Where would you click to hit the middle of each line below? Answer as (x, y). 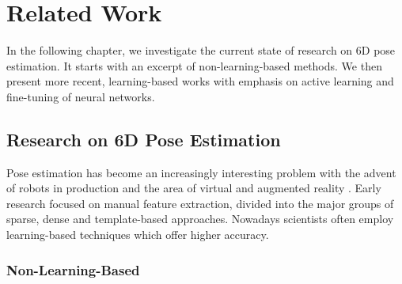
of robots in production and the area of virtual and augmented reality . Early (194, 188)
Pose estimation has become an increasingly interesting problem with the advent (201, 172)
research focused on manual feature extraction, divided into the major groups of (200, 203)
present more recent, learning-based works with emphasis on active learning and (200, 81)
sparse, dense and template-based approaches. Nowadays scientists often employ (200, 219)
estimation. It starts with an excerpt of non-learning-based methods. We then (194, 65)
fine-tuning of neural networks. (81, 96)
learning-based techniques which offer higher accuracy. (138, 235)
